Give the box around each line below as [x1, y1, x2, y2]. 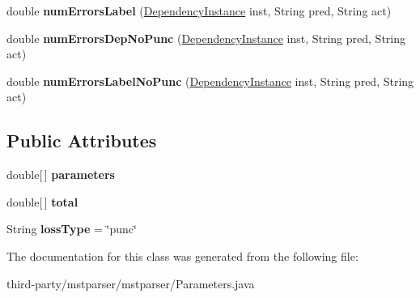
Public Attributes [6, 128, 157, 153]
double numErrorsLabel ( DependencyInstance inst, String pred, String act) [6, 2, 392, 19]
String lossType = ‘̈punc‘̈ [6, 220, 137, 237]
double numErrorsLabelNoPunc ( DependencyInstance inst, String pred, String [6, 72, 414, 89]
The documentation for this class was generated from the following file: [6, 247, 358, 264]
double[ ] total [6, 193, 78, 210]
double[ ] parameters [6, 166, 115, 183]
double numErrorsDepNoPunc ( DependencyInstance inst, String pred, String [6, 29, 406, 46]
